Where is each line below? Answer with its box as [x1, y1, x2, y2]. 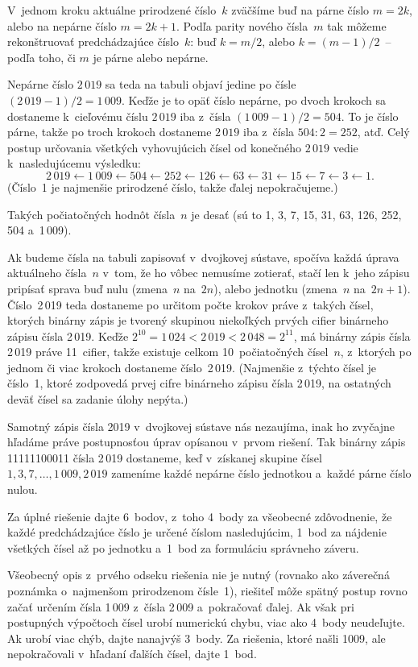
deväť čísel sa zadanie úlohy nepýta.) [7, 391, 188, 408]
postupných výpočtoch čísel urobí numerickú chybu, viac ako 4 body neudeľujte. [7, 614, 405, 631]
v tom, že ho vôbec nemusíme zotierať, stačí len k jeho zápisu [102, 264, 410, 281]
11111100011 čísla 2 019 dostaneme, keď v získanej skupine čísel [7, 449, 322, 466]
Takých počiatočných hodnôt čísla [7, 205, 176, 222]
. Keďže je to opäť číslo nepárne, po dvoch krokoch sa [121, 91, 386, 108]
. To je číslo [341, 107, 399, 124]
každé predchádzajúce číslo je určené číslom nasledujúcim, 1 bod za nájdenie [7, 524, 387, 541]
